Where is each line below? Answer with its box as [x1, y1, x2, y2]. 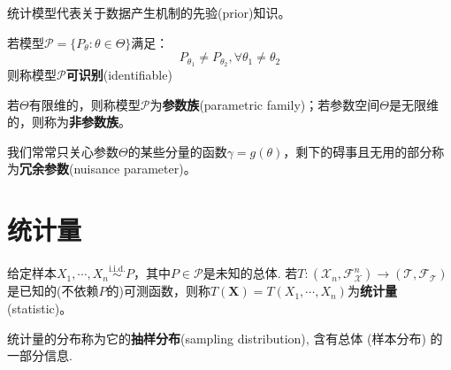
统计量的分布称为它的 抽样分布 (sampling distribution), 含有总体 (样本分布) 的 [7, 328, 443, 347]
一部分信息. [7, 346, 73, 365]
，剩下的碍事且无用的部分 [283, 142, 432, 160]
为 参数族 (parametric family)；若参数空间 [149, 95, 380, 113]
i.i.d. [108, 264, 126, 274]
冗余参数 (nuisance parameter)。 [19, 159, 196, 178]
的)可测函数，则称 [106, 281, 210, 300]
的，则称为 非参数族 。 [7, 112, 131, 131]
